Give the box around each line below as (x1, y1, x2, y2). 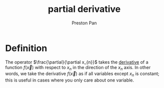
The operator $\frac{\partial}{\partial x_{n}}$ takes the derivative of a (5, 59, 149, 65)
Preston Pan (72, 20, 97, 26)
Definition (5, 42, 48, 54)
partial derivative (48, 3, 121, 15)
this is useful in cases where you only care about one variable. (5, 77, 134, 83)
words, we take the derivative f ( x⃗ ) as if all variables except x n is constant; (5, 71, 159, 78)
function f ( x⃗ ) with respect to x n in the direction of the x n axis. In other (5, 64, 151, 72)
